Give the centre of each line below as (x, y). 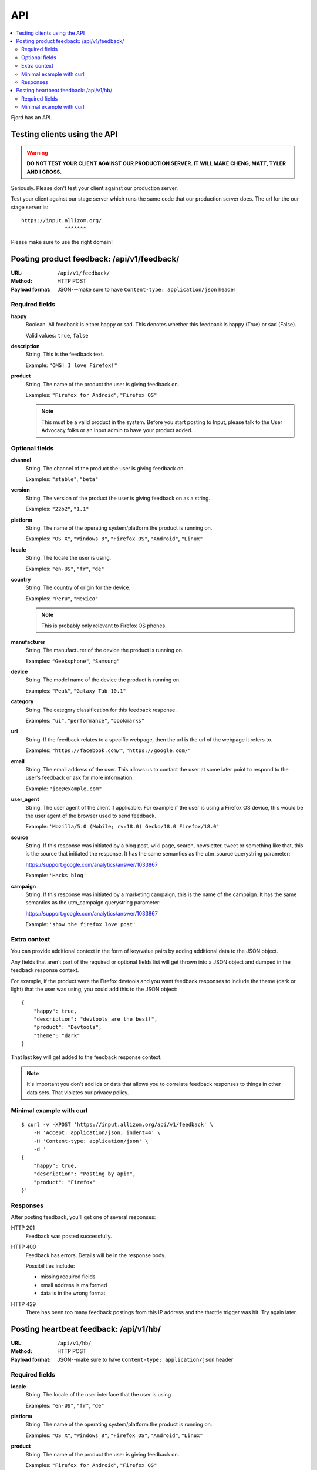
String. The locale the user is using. (68, 558)
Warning (37, 152)
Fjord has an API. (31, 118)
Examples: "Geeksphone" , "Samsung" (73, 661)
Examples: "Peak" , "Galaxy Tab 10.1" (76, 690)
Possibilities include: (50, 1266)
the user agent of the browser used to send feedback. (91, 816)
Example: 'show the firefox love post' (81, 924)
